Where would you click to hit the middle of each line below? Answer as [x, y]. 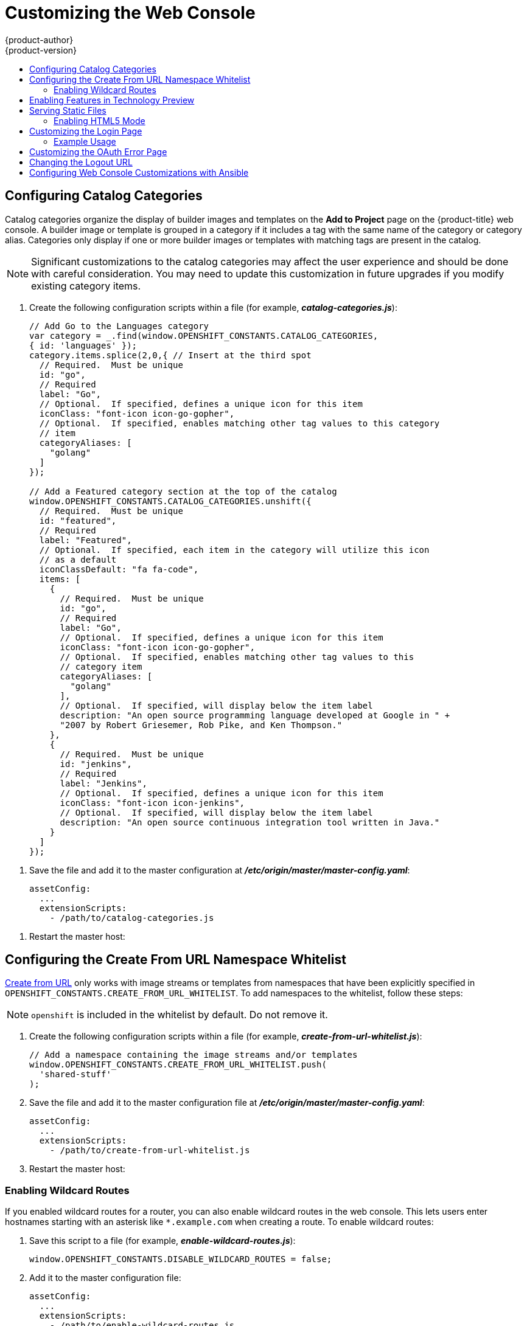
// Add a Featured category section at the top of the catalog [183, 491]
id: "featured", [78, 520]
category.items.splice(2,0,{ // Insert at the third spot [170, 355]
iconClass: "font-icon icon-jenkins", [152, 803]
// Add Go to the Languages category [119, 326]
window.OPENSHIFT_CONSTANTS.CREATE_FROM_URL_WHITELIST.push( [178, 1065]
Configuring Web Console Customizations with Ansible [139, 172]
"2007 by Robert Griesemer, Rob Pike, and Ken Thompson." [201, 725]
